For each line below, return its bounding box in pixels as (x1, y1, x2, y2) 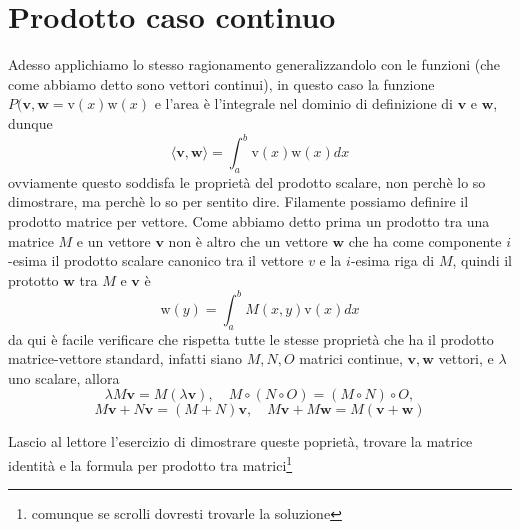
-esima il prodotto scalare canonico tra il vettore (8, 250, 304, 271)
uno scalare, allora (8, 367, 120, 388)
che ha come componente (348, 230, 502, 251)
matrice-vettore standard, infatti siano (8, 348, 243, 369)
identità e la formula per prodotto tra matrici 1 (8, 452, 293, 475)
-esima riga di (350, 250, 435, 271)
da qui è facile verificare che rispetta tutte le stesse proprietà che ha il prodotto (8, 328, 494, 349)
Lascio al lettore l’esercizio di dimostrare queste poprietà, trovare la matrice (8, 431, 473, 452)
